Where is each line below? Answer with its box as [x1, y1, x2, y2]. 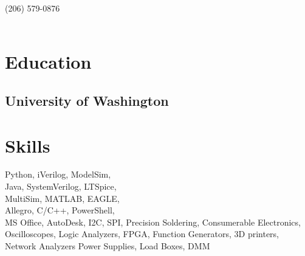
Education [5, 49, 92, 74]
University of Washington [5, 91, 169, 109]
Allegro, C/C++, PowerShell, [5, 204, 115, 216]
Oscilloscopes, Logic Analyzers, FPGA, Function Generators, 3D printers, [5, 227, 279, 240]
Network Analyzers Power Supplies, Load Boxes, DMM [5, 240, 210, 252]
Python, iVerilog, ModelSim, [5, 168, 111, 181]
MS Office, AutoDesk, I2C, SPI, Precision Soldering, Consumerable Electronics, [5, 215, 301, 228]
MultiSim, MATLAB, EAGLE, [5, 192, 120, 204]
